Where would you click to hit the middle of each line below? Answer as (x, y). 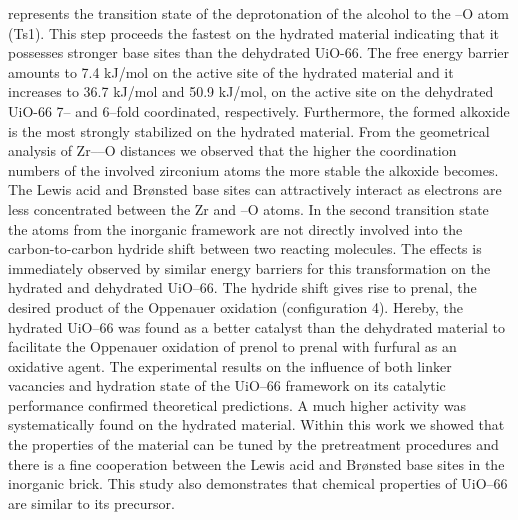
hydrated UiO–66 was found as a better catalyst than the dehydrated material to (257, 326)
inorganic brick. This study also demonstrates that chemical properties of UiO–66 (258, 483)
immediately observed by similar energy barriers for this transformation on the (249, 267)
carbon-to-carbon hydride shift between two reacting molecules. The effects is (245, 248)
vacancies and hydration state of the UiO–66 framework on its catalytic (227, 385)
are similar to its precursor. (91, 502)
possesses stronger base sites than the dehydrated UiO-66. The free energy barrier (259, 52)
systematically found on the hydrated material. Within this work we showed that (256, 424)
